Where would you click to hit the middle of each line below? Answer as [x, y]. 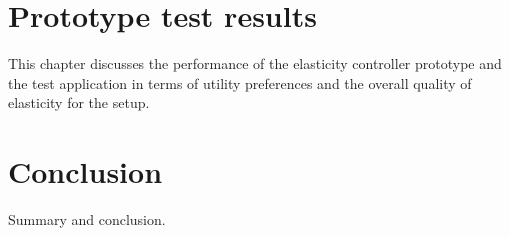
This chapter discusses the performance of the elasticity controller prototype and [255, 63]
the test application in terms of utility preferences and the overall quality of [240, 82]
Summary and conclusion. [87, 219]
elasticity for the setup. [79, 102]
